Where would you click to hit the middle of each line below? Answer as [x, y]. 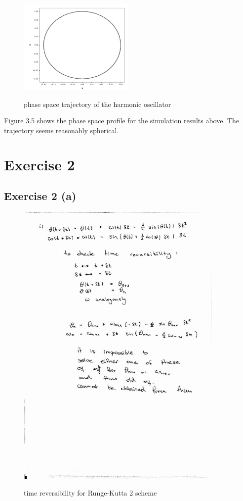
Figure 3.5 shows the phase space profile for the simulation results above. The [122, 121]
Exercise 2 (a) [40, 196]
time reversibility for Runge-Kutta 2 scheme [90, 493]
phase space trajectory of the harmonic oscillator [98, 104]
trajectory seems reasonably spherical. [61, 130]
